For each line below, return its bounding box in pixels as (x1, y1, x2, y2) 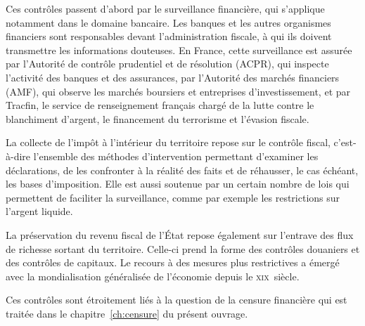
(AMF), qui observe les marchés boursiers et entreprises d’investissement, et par (6, 84, 351, 98)
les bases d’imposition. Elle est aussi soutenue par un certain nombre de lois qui (6, 176, 350, 191)
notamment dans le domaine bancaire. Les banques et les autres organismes (6, 15, 331, 30)
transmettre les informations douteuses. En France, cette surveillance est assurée (6, 42, 352, 57)
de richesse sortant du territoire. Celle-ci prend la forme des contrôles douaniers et (6, 241, 360, 256)
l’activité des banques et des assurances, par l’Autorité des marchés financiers (6, 70, 340, 84)
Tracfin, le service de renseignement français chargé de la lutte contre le (6, 98, 314, 112)
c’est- (333, 135, 357, 150)
